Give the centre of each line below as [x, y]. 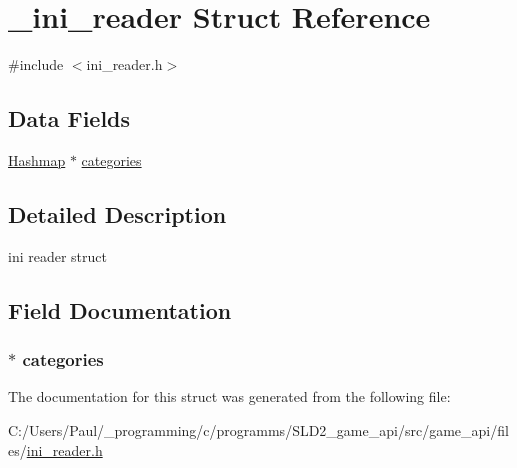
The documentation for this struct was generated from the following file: [229, 396]
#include [36, 64]
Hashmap [37, 159]
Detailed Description [117, 213]
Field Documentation [120, 309]
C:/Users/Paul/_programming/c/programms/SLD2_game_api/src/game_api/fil [258, 429]
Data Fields [69, 118]
